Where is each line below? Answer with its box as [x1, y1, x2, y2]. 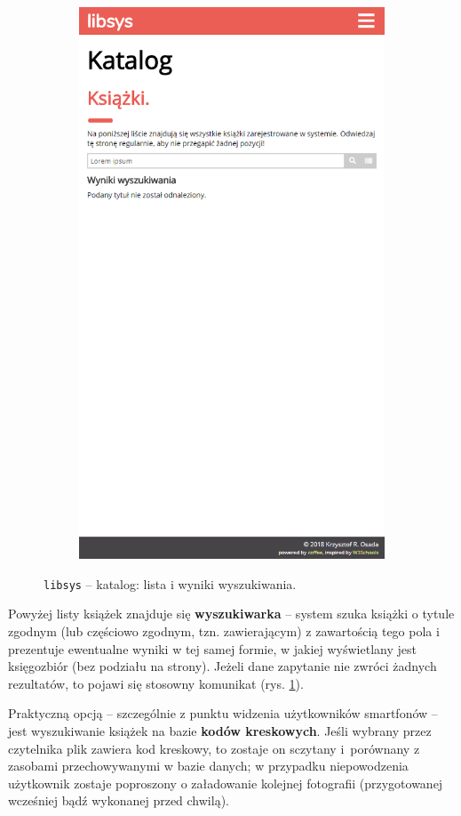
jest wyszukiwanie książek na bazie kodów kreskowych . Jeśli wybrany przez [8, 721, 432, 739]
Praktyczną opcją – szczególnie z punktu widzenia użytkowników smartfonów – [8, 704, 438, 723]
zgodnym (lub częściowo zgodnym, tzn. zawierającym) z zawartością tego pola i [8, 622, 440, 640]
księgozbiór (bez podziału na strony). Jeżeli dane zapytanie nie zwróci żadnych [8, 657, 437, 675]
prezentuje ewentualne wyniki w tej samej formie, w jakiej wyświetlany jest [8, 639, 417, 658]
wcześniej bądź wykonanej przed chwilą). [8, 791, 229, 810]
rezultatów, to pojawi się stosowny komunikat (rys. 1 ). [8, 674, 304, 692]
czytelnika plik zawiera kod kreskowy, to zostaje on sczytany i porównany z [8, 739, 420, 757]
